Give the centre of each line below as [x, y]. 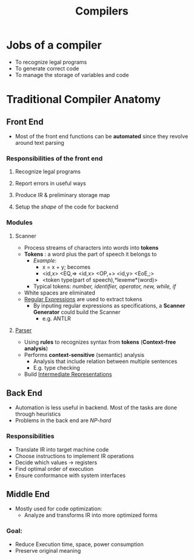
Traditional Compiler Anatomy [84, 100]
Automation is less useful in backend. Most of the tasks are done [96, 408]
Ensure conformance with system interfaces [70, 475]
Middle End [28, 494]
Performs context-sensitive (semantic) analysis [84, 355]
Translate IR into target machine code [62, 449]
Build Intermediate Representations [68, 374]
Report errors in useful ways [51, 184]
